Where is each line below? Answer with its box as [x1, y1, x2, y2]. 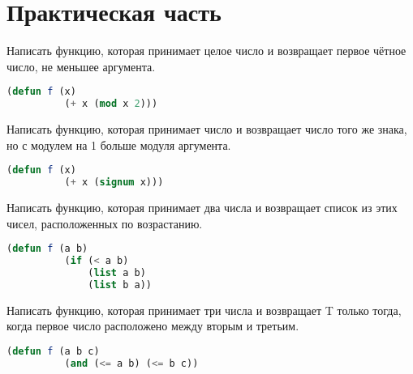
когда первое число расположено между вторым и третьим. [6, 317, 299, 334]
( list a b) [88, 266, 146, 278]
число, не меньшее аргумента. [6, 57, 156, 74]
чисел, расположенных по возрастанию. [6, 215, 203, 232]
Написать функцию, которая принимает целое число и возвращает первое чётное [6, 42, 407, 59]
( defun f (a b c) [6, 345, 100, 357]
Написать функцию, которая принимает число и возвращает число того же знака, [6, 121, 407, 138]
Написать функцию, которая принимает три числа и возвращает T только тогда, [6, 301, 402, 318]
